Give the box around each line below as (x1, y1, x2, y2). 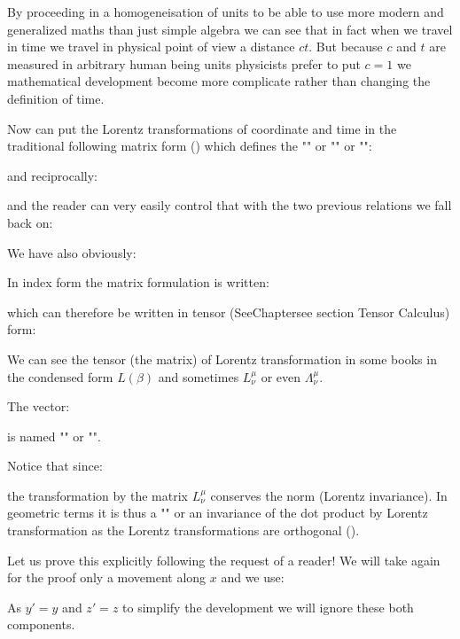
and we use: (221, 568, 285, 587)
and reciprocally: (7, 166, 97, 184)
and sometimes (158, 367, 239, 386)
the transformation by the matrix (7, 486, 188, 504)
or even (261, 367, 301, 386)
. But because (308, 37, 383, 56)
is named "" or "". (7, 426, 101, 445)
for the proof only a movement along (7, 568, 207, 587)
